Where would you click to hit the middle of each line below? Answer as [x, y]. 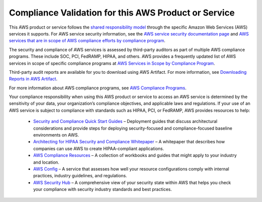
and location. [46, 162]
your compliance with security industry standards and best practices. [103, 189]
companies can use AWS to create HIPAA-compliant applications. [99, 149]
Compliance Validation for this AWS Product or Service [122, 13]
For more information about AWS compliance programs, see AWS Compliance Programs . [98, 88]
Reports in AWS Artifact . [33, 79]
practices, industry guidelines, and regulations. [80, 176]
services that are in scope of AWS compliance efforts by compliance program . [87, 41]
